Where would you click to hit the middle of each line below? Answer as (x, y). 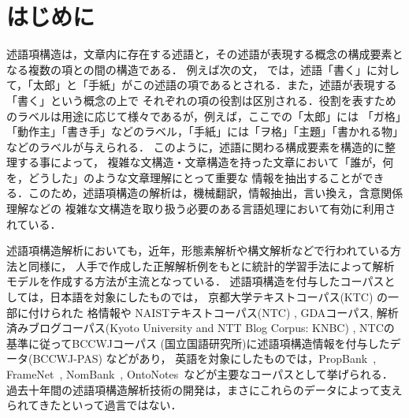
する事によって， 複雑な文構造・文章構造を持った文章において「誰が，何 (205, 162)
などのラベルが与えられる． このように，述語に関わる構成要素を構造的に (195, 146)
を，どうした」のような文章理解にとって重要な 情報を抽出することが (184, 177)
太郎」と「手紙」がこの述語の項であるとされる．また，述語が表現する (215, 85)
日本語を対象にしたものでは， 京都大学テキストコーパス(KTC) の (219, 297)
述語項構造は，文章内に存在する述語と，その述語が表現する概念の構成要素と (205, 54)
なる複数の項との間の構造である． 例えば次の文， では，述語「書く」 (187, 69)
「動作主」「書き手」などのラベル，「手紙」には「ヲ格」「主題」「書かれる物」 (205, 131)
